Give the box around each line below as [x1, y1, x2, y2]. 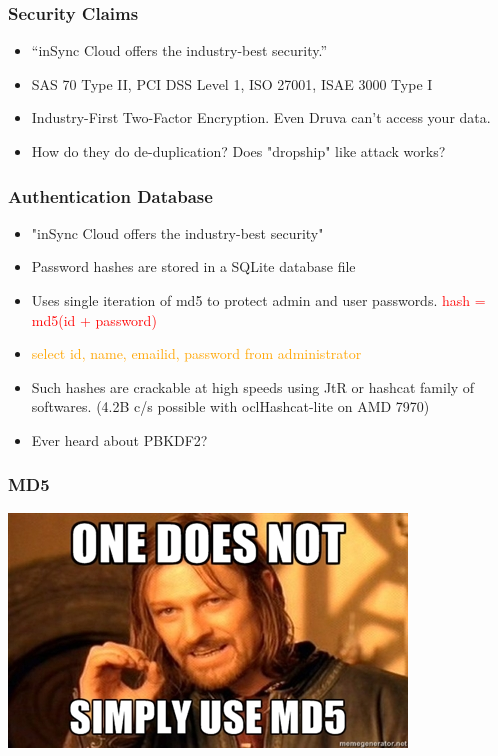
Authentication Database [8, 183, 213, 208]
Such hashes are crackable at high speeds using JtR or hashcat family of [31, 376, 475, 397]
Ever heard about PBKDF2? [31, 429, 208, 450]
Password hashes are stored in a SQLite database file [31, 256, 356, 277]
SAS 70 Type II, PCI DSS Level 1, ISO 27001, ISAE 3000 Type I [31, 73, 433, 94]
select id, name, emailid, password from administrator [31, 343, 362, 364]
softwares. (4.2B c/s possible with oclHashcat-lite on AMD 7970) [31, 396, 430, 417]
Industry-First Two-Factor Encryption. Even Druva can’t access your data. [31, 107, 491, 128]
